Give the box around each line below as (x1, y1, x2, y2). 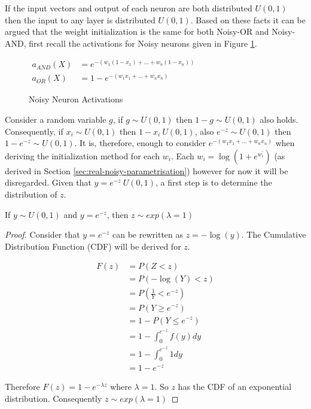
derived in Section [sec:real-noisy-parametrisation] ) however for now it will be (5, 164, 288, 177)
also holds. (260, 113, 298, 126)
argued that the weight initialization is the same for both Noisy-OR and (5, 25, 269, 38)
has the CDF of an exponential (178, 380, 292, 393)
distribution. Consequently (5, 392, 102, 405)
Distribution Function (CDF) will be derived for (5, 240, 181, 252)
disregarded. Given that (5, 176, 92, 189)
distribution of (5, 188, 57, 201)
